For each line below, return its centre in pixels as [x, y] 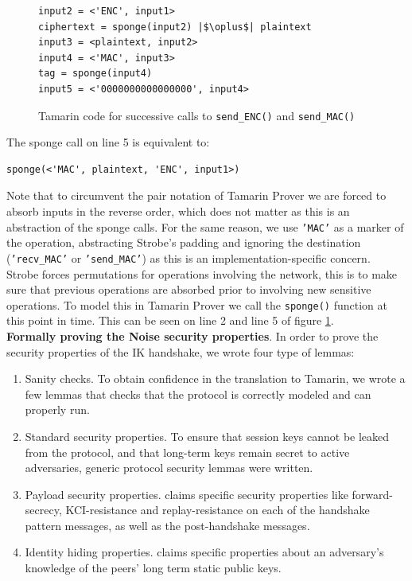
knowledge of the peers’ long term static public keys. [153, 568]
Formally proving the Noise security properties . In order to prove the [192, 335]
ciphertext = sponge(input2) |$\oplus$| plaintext [175, 27]
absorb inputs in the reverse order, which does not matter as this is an [178, 211]
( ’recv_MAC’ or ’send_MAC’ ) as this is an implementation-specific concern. [189, 257]
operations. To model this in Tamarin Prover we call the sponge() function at [197, 304]
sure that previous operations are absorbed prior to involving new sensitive [189, 289]
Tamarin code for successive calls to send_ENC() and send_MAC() [197, 115]
